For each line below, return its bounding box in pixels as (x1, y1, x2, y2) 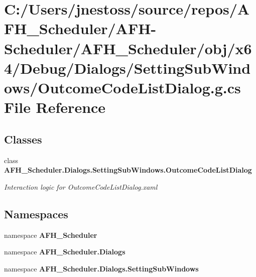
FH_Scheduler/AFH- (4, 18, 157, 39)
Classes (4, 131, 42, 147)
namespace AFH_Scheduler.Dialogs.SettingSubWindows (4, 263, 199, 273)
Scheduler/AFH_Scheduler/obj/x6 (4, 38, 252, 58)
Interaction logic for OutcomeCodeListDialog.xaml (4, 181, 158, 192)
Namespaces (4, 206, 68, 221)
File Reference (4, 97, 106, 117)
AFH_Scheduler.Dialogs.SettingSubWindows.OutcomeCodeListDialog (4, 165, 252, 175)
